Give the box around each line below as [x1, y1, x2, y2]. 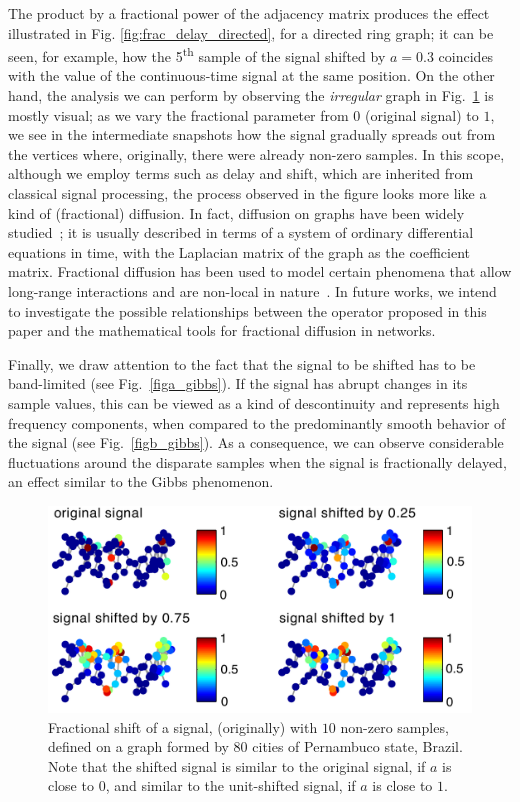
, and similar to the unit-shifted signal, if [105, 775, 356, 796]
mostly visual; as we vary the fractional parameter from [8, 104, 349, 125]
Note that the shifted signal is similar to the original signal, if [48, 755, 426, 776]
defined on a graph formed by [48, 736, 229, 757]
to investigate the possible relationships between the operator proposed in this [8, 300, 487, 321]
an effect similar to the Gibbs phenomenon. [8, 471, 274, 492]
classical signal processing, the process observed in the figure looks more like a [8, 183, 487, 203]
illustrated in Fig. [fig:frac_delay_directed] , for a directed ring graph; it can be [8, 22, 494, 43]
